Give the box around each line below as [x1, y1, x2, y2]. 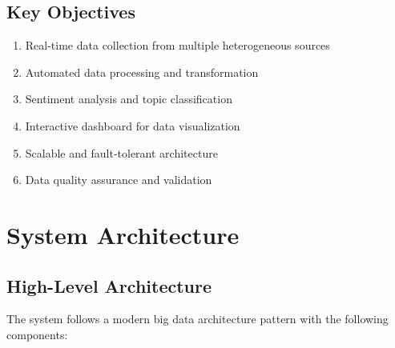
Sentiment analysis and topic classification [25, 90, 232, 107]
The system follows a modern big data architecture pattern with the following [6, 310, 389, 327]
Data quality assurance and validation [25, 171, 212, 188]
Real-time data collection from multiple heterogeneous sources [25, 37, 330, 54]
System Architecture [6, 218, 240, 250]
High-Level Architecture [6, 273, 212, 298]
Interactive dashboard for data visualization [25, 117, 240, 134]
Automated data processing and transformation [25, 63, 259, 80]
